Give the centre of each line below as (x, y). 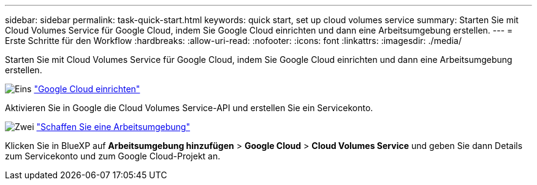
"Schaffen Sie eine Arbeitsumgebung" (113, 127)
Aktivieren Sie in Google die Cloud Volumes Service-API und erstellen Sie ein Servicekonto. (189, 108)
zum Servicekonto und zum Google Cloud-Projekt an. (113, 156)
